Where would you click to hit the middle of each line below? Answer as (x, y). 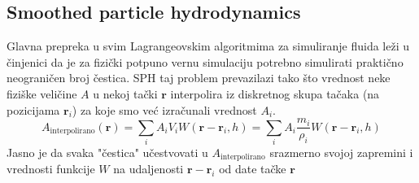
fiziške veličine (42, 93)
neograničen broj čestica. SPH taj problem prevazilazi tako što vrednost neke (199, 78)
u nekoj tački (125, 93)
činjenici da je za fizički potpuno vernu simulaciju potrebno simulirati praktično (205, 61)
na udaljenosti (148, 169)
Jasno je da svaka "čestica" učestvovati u (107, 152)
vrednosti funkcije (51, 169)
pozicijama (33, 109)
